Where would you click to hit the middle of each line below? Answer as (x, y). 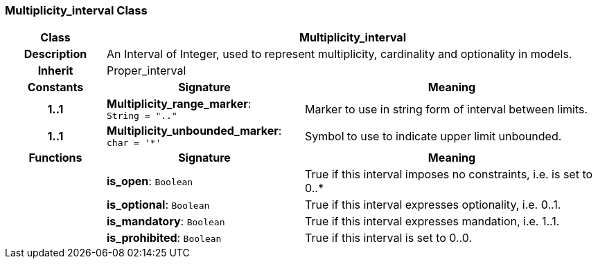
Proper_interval (146, 71)
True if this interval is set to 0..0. (388, 238)
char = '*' (134, 143)
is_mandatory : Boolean (166, 221)
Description (55, 54)
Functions (55, 158)
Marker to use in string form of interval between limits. (446, 109)
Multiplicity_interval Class (76, 10)
